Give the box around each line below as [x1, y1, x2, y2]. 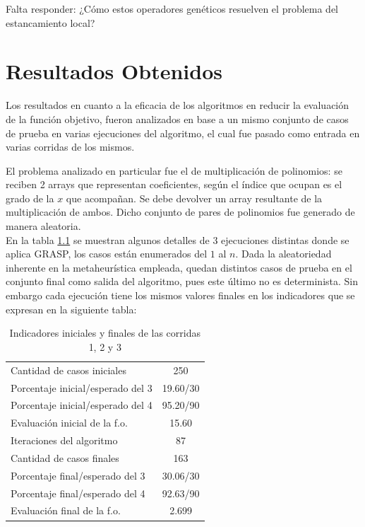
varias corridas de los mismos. [6, 139, 135, 154]
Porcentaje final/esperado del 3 [11, 468, 145, 482]
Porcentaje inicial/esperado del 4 [11, 398, 152, 412]
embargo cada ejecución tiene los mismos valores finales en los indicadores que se [6, 288, 355, 303]
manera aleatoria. [6, 219, 81, 233]
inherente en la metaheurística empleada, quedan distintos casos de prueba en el [6, 260, 352, 274]
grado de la [6, 190, 54, 205]
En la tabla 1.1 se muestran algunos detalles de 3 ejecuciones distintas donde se [6, 232, 349, 247]
